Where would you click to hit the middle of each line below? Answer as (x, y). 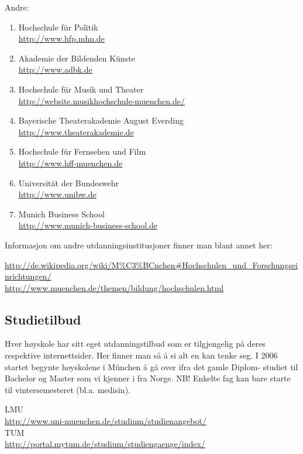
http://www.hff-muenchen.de (70, 163)
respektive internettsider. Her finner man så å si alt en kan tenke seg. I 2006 (141, 355)
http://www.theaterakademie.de (76, 132)
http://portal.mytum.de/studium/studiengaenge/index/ (105, 444)
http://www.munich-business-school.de (88, 225)
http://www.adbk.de (55, 69)
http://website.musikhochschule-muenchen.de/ (101, 100)
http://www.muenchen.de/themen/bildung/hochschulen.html (114, 287)
